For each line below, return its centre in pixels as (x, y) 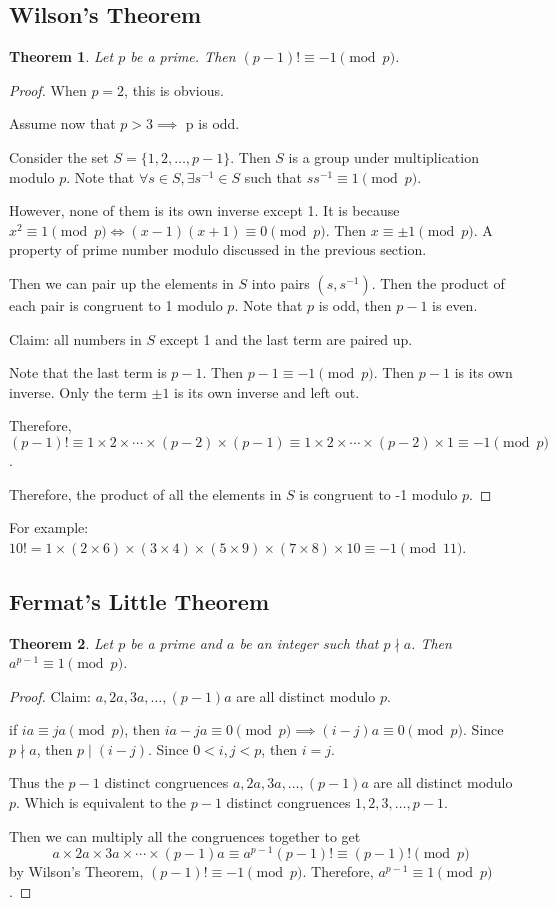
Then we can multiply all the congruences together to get (185, 835)
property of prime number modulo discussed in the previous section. (218, 249)
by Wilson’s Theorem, (76, 871)
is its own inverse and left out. (267, 391)
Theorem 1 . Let (61, 56)
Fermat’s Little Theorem (139, 600)
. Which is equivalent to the (101, 802)
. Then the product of (438, 282)
